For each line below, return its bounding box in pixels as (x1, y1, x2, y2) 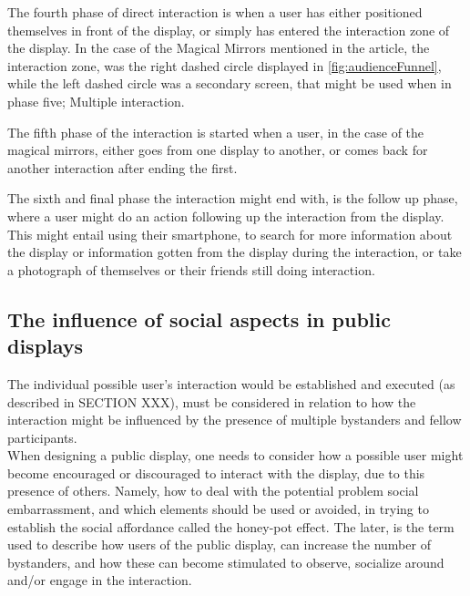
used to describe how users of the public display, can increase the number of (7, 535, 431, 554)
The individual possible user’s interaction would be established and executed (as (7, 374, 455, 393)
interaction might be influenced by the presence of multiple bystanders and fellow (7, 410, 462, 429)
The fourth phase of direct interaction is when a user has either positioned (7, 3, 423, 21)
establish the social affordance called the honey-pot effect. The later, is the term (7, 517, 455, 536)
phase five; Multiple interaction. (7, 91, 185, 110)
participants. (7, 427, 77, 447)
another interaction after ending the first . (7, 158, 238, 177)
